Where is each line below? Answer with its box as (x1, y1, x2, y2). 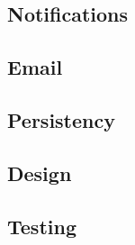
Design (7, 159, 72, 186)
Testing (7, 212, 76, 240)
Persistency (7, 105, 115, 133)
